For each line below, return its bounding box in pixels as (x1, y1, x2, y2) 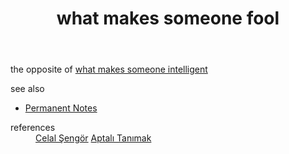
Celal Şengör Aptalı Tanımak (35, 132, 152, 144)
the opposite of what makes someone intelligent (10, 63, 208, 76)
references (10, 122, 56, 134)
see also (10, 83, 45, 95)
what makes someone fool (56, 7, 280, 30)
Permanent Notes (24, 102, 98, 114)
